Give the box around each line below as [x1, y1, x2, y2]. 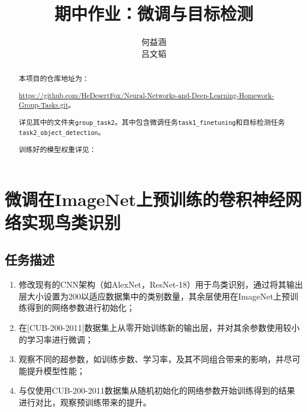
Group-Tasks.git [18, 100, 69, 110]
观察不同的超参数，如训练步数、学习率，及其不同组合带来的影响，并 [18, 353, 284, 365]
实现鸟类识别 [21, 210, 121, 234]
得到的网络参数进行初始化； [27, 301, 135, 314]
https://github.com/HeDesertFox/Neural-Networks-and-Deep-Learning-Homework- [18, 90, 274, 100]
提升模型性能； [27, 364, 85, 376]
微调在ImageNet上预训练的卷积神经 [5, 186, 286, 211]
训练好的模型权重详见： [18, 144, 96, 154]
